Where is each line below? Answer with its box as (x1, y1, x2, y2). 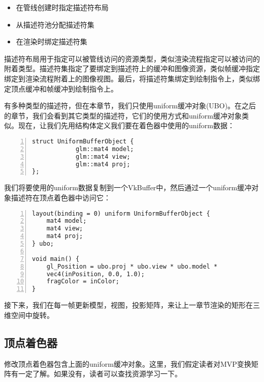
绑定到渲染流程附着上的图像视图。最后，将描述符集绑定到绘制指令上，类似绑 (4, 73, 260, 83)
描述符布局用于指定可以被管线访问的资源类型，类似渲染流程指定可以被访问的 (4, 53, 260, 64)
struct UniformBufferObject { (32, 137, 134, 145)
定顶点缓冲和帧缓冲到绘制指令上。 (4, 83, 118, 94)
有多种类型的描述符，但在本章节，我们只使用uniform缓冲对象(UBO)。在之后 (4, 100, 256, 111)
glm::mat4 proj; (75, 160, 130, 168)
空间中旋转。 (11, 309, 54, 320)
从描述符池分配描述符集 (16, 19, 94, 30)
